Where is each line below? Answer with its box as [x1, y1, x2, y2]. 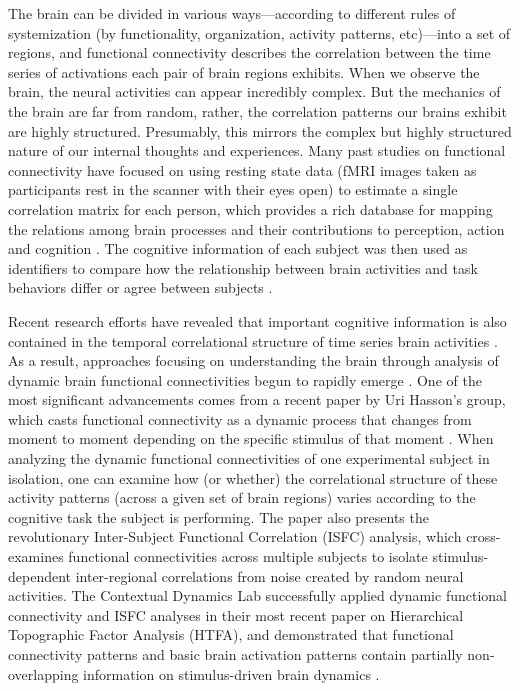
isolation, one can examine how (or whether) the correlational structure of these [8, 467, 498, 488]
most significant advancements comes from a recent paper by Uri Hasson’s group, [8, 389, 506, 410]
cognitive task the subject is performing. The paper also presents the [8, 506, 429, 527]
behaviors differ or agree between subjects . [8, 277, 273, 298]
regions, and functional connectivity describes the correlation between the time [8, 42, 491, 63]
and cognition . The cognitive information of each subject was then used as [8, 238, 468, 259]
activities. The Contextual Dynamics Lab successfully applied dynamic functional [8, 585, 507, 606]
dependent [8, 565, 72, 586]
